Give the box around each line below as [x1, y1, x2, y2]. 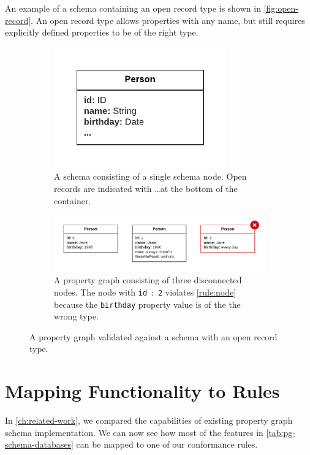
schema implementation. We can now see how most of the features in [5, 426, 263, 438]
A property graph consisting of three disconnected [54, 273, 242, 286]
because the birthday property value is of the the [54, 297, 241, 310]
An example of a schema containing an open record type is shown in [5, 2, 261, 14]
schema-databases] [5, 438, 74, 451]
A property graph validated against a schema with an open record [29, 330, 278, 343]
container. [54, 194, 91, 207]
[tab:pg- [266, 426, 295, 438]
